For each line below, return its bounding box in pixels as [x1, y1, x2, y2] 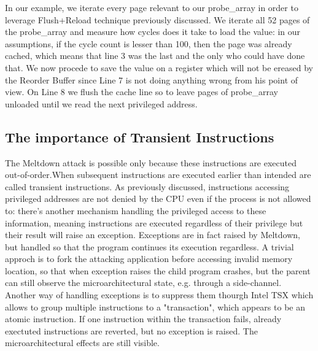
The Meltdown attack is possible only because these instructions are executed [5, 156, 297, 169]
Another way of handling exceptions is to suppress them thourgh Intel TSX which [5, 288, 314, 301]
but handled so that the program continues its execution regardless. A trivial [5, 240, 294, 253]
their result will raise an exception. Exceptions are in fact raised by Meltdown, [5, 228, 300, 241]
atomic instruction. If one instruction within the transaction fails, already [5, 312, 282, 325]
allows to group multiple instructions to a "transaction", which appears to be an [5, 300, 305, 313]
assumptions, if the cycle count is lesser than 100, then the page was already [5, 37, 292, 50]
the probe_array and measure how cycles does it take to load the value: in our [5, 25, 301, 38]
